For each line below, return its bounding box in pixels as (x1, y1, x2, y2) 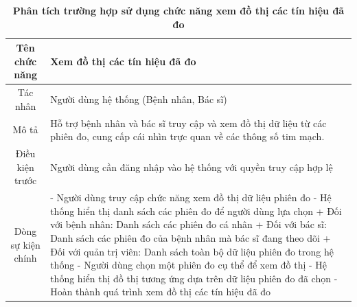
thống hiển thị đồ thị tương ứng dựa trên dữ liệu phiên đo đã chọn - (50, 271, 338, 285)
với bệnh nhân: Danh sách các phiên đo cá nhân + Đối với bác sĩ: (50, 217, 327, 231)
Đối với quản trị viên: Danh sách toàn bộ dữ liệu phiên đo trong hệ (50, 244, 334, 258)
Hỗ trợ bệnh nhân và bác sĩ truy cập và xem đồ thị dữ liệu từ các (50, 115, 327, 130)
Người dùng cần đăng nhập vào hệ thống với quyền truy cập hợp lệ (50, 159, 333, 174)
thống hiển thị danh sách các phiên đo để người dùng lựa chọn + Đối (50, 203, 342, 218)
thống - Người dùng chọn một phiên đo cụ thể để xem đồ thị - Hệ (50, 258, 327, 272)
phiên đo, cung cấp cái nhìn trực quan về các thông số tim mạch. (50, 129, 325, 144)
